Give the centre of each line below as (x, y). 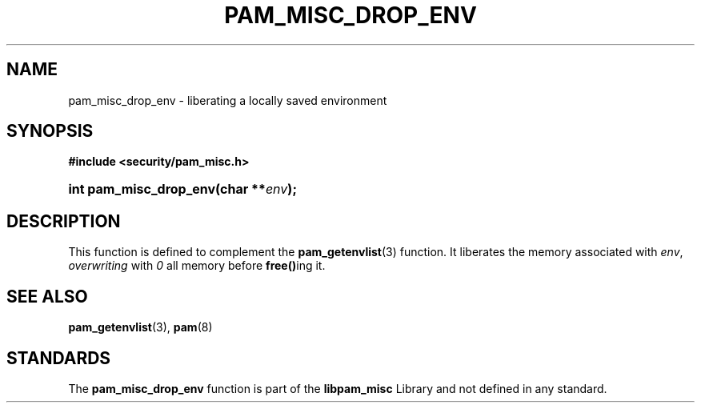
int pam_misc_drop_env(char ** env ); (182, 189)
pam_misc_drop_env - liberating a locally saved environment (228, 100)
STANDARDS (59, 358)
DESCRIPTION (64, 221)
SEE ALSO (47, 296)
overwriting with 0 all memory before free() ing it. (197, 266)
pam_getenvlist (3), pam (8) (140, 327)
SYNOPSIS (50, 131)
